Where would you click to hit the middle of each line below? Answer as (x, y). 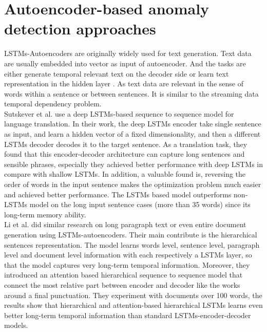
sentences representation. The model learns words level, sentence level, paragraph (132, 244)
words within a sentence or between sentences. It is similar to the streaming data (131, 93)
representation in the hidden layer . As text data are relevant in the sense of (124, 84)
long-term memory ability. (45, 214)
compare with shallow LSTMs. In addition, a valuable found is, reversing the (125, 174)
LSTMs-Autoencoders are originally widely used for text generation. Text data (128, 53)
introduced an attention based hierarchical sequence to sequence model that (123, 275)
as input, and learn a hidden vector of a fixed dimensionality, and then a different (132, 134)
